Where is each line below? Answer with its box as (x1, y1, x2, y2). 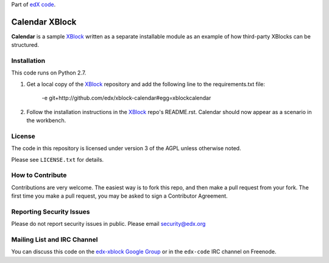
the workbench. (26, 117, 66, 124)
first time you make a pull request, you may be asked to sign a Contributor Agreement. (11, 192, 228, 200)
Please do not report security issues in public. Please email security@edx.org (11, 220, 206, 228)
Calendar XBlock (11, 16, 77, 27)
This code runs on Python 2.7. (11, 69, 87, 76)
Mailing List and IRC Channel (11, 235, 98, 243)
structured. (11, 41, 40, 49)
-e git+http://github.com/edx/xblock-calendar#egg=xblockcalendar (41, 95, 211, 102)
